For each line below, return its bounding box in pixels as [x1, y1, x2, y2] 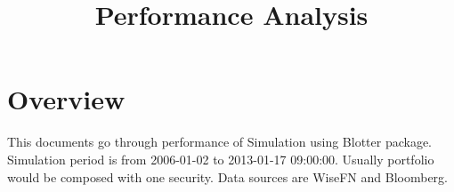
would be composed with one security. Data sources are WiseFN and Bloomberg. [7, 167, 448, 186]
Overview [7, 81, 126, 117]
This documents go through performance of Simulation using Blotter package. [7, 132, 432, 151]
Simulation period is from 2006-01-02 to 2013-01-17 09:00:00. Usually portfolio [7, 149, 434, 168]
